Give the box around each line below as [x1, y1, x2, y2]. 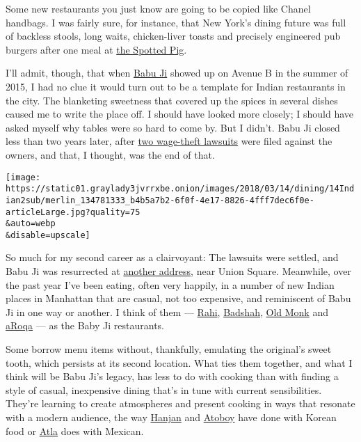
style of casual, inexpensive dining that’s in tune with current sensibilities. [6, 382, 322, 397]
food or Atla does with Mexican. [6, 423, 144, 438]
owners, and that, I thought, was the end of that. [6, 147, 215, 161]
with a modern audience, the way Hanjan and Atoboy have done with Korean [6, 410, 337, 424]
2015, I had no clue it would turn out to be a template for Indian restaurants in [6, 79, 346, 93]
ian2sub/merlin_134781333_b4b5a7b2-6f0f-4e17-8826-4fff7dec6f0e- [6, 195, 314, 205]
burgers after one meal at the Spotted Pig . [6, 42, 187, 56]
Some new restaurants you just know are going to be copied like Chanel [6, 1, 311, 15]
